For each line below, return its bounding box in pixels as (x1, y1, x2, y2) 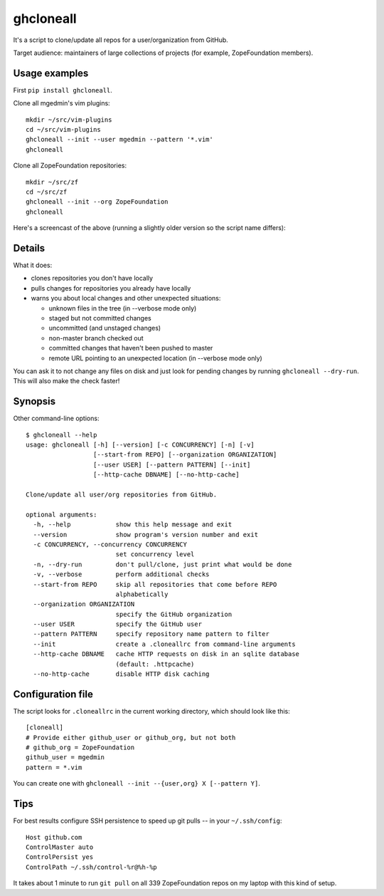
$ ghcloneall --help (26, 431, 97, 439)
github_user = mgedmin (26, 754, 105, 761)
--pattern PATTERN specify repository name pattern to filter (33, 630, 270, 638)
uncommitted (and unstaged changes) (48, 324, 161, 333)
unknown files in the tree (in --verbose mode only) (48, 303, 197, 313)
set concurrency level (115, 551, 195, 558)
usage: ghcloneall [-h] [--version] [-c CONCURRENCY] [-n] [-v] (26, 441, 255, 449)
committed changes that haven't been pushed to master (48, 344, 213, 353)
